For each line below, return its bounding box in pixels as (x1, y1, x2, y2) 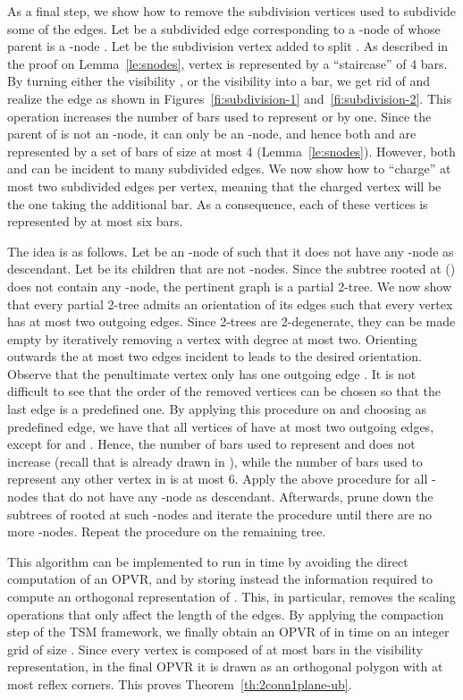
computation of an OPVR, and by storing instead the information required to (7, 569, 433, 588)
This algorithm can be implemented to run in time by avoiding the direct (7, 552, 408, 570)
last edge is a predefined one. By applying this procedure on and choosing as (7, 400, 426, 418)
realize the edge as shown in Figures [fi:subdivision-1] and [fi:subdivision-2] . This (7, 89, 452, 107)
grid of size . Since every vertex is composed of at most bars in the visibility (7, 639, 423, 658)
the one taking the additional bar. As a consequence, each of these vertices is (7, 194, 428, 213)
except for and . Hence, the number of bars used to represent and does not (7, 434, 416, 453)
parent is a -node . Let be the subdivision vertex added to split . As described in (7, 37, 449, 55)
